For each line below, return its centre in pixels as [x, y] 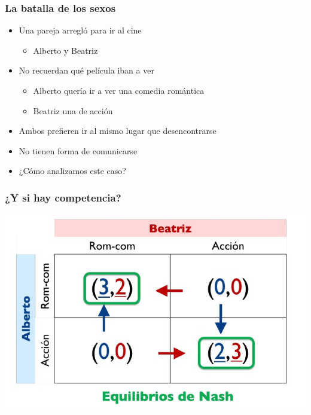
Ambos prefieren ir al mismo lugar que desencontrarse [118, 131]
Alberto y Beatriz [65, 50]
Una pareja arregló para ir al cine [80, 30]
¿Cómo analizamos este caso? [72, 171]
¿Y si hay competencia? [63, 197]
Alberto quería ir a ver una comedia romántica [119, 90]
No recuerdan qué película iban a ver [86, 70]
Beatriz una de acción [73, 110]
